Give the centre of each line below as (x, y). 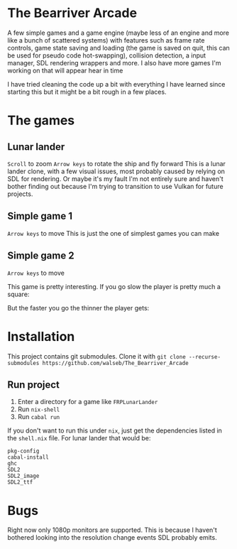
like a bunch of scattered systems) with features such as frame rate (106, 40)
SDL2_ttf (20, 482)
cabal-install (28, 457)
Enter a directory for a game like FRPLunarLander (88, 402)
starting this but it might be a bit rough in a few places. (87, 92)
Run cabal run (39, 417)
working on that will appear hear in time (65, 70)
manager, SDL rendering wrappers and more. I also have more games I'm (114, 62)
